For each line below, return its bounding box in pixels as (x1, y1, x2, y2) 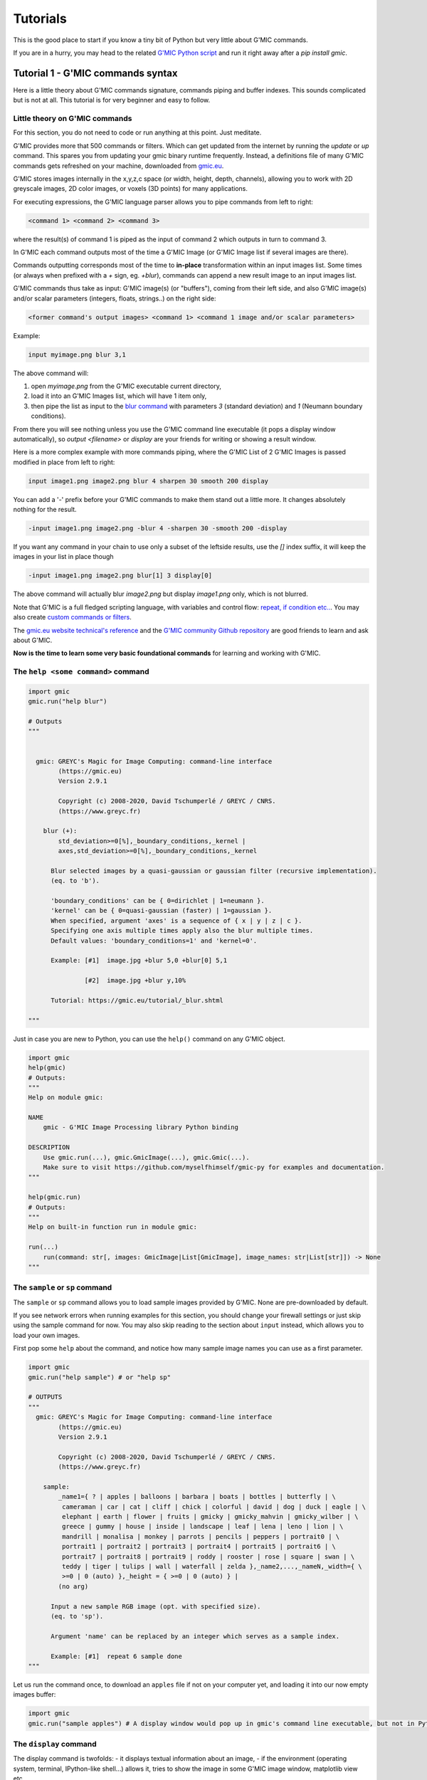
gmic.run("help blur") (28, 698, 107, 706)
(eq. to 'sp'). (51, 1613, 104, 1620)
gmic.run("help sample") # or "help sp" (28, 1373, 171, 1381)
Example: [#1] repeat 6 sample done (51, 1652, 183, 1660)
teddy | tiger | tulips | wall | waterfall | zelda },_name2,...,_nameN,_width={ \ (61, 1563, 362, 1571)
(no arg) (58, 1582, 89, 1591)
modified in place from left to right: (13, 458, 115, 466)
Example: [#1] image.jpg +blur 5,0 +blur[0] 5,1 (51, 956, 228, 965)
